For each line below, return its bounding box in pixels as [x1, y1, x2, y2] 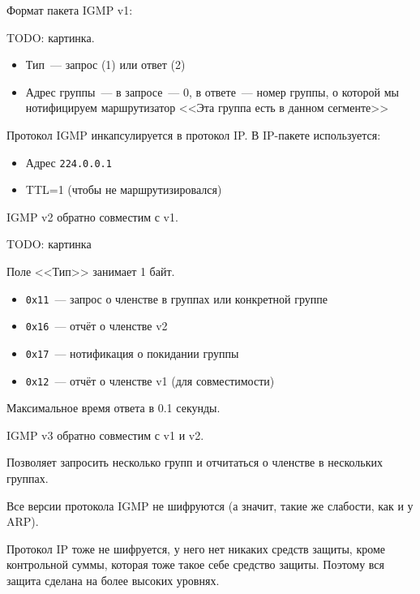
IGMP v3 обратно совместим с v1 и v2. [6, 426, 204, 443]
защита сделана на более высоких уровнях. [6, 571, 220, 588]
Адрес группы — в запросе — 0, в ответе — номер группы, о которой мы [25, 83, 399, 100]
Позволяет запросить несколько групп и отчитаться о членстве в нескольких [6, 454, 383, 471]
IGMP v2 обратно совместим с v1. [6, 208, 178, 225]
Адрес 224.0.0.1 [25, 153, 112, 170]
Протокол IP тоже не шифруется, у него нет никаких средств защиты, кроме [6, 540, 385, 557]
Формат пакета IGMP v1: [6, 2, 133, 18]
